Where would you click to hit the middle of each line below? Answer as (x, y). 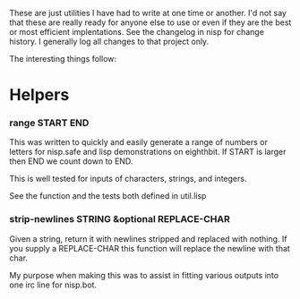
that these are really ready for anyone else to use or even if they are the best (150, 22)
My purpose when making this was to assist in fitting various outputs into (144, 275)
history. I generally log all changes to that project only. (109, 41)
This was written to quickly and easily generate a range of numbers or (139, 142)
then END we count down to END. (71, 161)
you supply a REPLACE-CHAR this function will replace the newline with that (150, 248)
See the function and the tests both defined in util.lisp (108, 196)
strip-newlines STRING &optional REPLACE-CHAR (120, 219)
